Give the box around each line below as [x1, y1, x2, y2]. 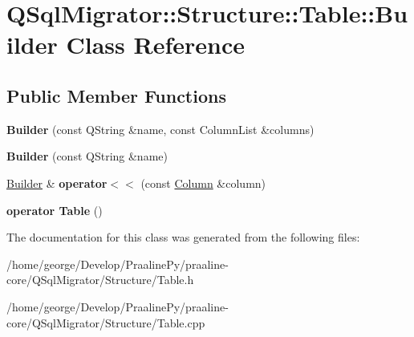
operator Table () [6, 201, 103, 218]
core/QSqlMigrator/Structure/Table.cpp [6, 314, 205, 331]
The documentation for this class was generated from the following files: [6, 229, 360, 246]
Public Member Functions [6, 83, 226, 108]
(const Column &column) [140, 174, 266, 191]
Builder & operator [6, 174, 108, 191]
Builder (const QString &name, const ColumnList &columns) [6, 120, 315, 137]
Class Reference [66, 28, 245, 61]
